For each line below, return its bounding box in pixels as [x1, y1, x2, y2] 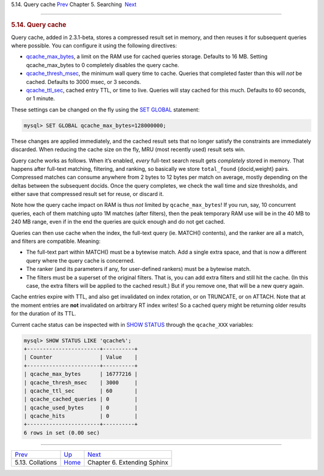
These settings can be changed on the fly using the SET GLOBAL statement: [11, 106, 200, 113]
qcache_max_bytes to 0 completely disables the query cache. [26, 61, 179, 68]
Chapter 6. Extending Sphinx [87, 458, 169, 466]
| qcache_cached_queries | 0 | [23, 396, 138, 403]
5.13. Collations [14, 458, 57, 466]
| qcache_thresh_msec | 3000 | [23, 379, 138, 386]
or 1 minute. [26, 95, 55, 102]
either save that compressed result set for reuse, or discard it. [11, 191, 164, 198]
